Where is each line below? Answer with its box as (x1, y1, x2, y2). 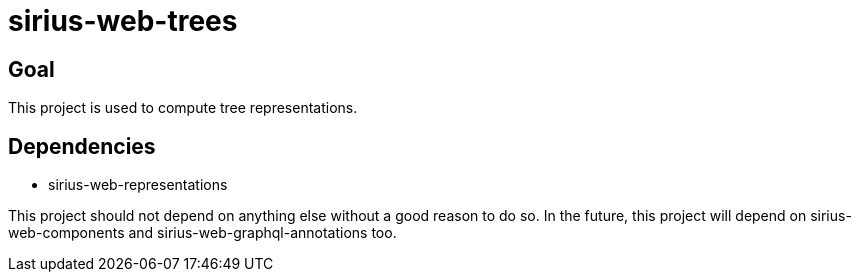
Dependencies (8, 133, 156, 159)
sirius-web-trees (8, 4, 238, 38)
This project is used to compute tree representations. (8, 99, 358, 117)
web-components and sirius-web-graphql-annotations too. (8, 224, 397, 242)
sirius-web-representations (48, 176, 228, 194)
